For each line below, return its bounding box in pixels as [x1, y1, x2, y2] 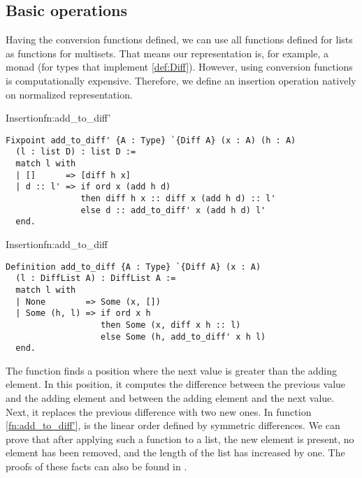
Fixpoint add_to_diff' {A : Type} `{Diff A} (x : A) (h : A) [6, 135, 296, 145]
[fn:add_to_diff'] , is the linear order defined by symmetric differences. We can [6, 418, 340, 433]
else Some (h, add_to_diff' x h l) [101, 331, 266, 342]
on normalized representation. [6, 87, 133, 101]
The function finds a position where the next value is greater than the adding [6, 363, 338, 377]
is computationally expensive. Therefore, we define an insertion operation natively [6, 73, 356, 87]
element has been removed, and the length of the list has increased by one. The [6, 445, 345, 460]
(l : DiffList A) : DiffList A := [15, 273, 176, 284]
